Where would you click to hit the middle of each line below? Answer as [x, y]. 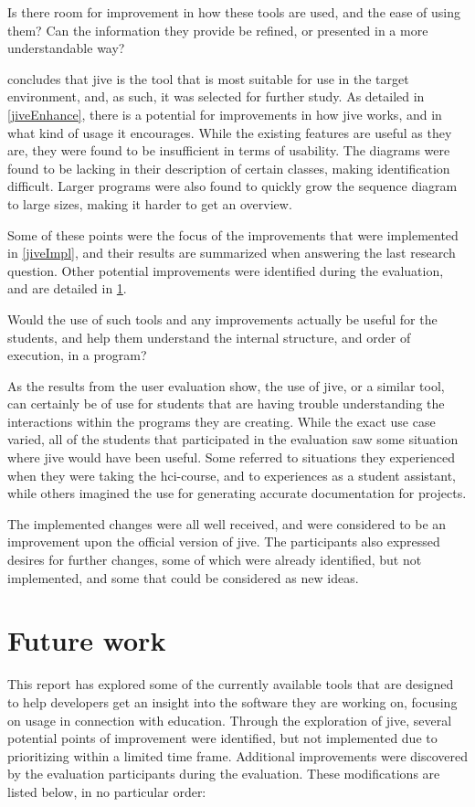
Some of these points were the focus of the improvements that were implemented [233, 234]
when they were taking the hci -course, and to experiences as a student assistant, [232, 475]
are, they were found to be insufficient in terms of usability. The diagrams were [229, 150]
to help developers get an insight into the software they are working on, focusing [232, 701]
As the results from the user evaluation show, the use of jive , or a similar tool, [226, 385]
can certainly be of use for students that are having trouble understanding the [226, 403]
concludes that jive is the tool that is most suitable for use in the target [208, 78]
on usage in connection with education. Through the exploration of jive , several [230, 720]
